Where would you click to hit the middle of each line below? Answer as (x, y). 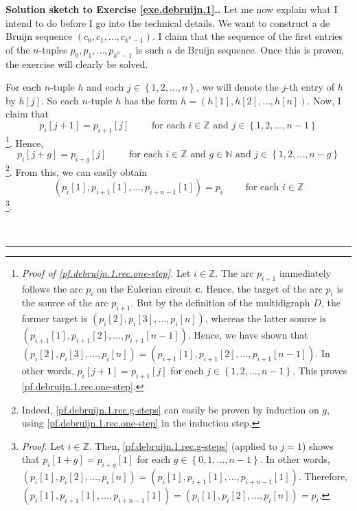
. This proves (320, 371)
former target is (55, 318)
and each (105, 87)
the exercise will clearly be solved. (77, 64)
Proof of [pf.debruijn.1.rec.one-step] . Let (106, 272)
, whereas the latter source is (265, 318)
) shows (318, 445)
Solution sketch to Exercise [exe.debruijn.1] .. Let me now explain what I (172, 9)
